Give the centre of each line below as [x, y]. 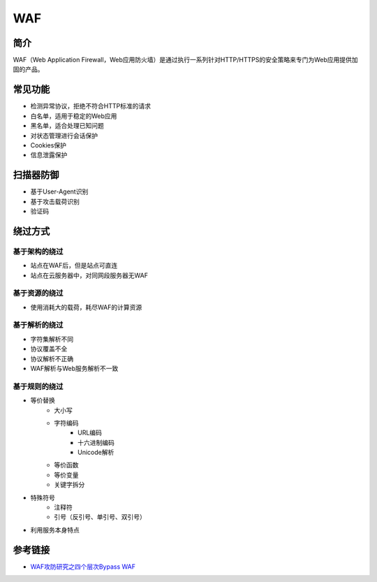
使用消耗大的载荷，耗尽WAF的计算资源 [86, 307]
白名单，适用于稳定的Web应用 [74, 116]
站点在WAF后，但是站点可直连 [74, 265]
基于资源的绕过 [38, 293]
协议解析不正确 [52, 358]
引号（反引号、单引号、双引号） [100, 517]
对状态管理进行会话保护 [64, 136]
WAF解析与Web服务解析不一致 [74, 368]
